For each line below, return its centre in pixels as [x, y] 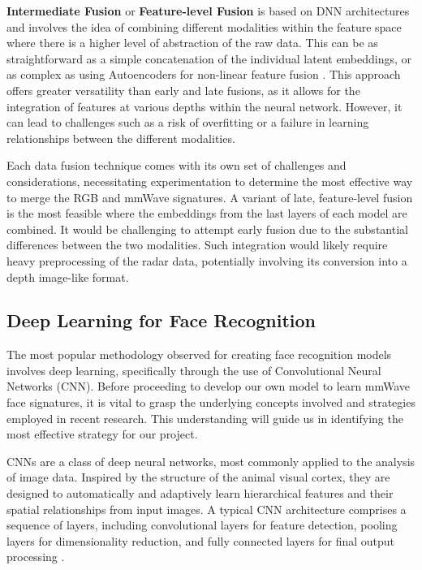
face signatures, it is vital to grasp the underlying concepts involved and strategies [211, 402]
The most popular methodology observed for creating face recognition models [199, 354]
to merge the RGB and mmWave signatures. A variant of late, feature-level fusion [210, 197]
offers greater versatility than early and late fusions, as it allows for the [183, 90]
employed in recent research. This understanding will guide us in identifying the [205, 418]
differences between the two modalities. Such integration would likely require [197, 245]
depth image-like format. [68, 276]
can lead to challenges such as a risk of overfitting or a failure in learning [188, 122]
